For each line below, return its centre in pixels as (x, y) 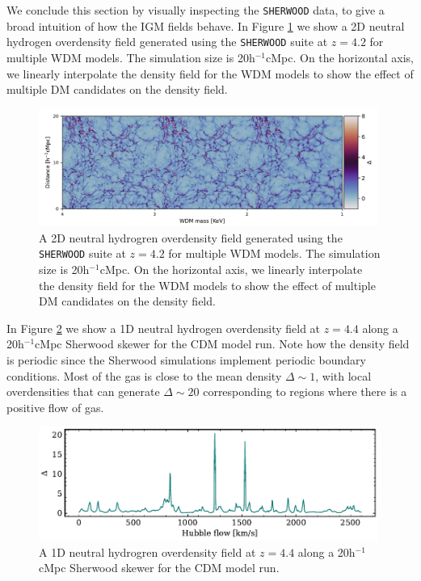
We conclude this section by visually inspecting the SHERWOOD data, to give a (196, 10)
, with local (343, 375)
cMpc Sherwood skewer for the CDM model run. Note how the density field (222, 344)
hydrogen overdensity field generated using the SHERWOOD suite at (167, 42)
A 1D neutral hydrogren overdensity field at (147, 552)
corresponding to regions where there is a (305, 392)
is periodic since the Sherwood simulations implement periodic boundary (187, 360)
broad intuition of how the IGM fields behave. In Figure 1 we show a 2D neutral (206, 25)
